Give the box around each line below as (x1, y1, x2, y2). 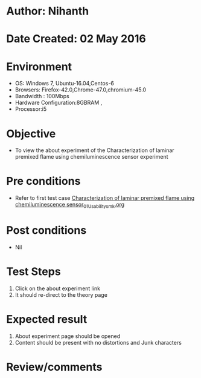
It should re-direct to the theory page (14, 291, 107, 298)
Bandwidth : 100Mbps (14, 93, 69, 100)
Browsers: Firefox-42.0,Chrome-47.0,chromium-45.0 (14, 86, 147, 93)
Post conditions (6, 224, 87, 237)
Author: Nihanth (6, 4, 89, 18)
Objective (6, 127, 56, 141)
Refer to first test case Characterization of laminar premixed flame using (14, 194, 195, 202)
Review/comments (6, 360, 103, 374)
